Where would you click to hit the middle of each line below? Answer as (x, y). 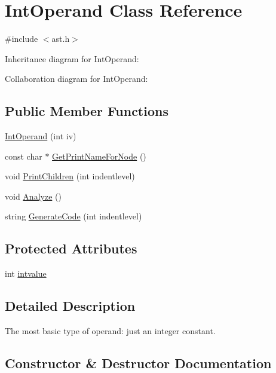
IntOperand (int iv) (41, 136)
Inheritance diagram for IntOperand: (72, 58)
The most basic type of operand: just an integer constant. (110, 331)
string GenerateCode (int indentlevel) (73, 216)
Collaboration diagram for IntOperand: (76, 79)
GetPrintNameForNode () (99, 156)
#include (22, 39)
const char (24, 156)
